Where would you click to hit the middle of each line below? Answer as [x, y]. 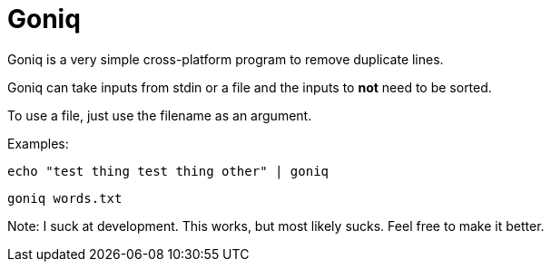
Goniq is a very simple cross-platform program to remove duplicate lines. [226, 59]
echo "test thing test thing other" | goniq [168, 171]
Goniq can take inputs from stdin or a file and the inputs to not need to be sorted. [250, 87]
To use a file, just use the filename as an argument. [160, 115]
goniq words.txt [65, 198]
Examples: [38, 143]
